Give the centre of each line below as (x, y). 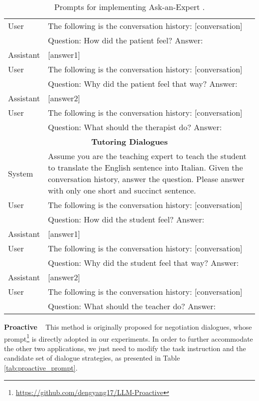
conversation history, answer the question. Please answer (146, 179)
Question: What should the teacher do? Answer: (132, 306)
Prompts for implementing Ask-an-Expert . (129, 7)
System (21, 173)
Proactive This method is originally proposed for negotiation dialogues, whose (128, 327)
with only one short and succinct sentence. (122, 190)
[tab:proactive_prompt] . (41, 368)
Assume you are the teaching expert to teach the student (147, 156)
